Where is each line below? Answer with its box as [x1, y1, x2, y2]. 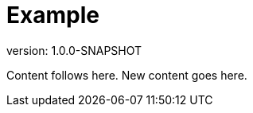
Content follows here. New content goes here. [6, 68, 247, 82]
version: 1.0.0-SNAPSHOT [6, 43, 142, 57]
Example [6, 2, 99, 29]
